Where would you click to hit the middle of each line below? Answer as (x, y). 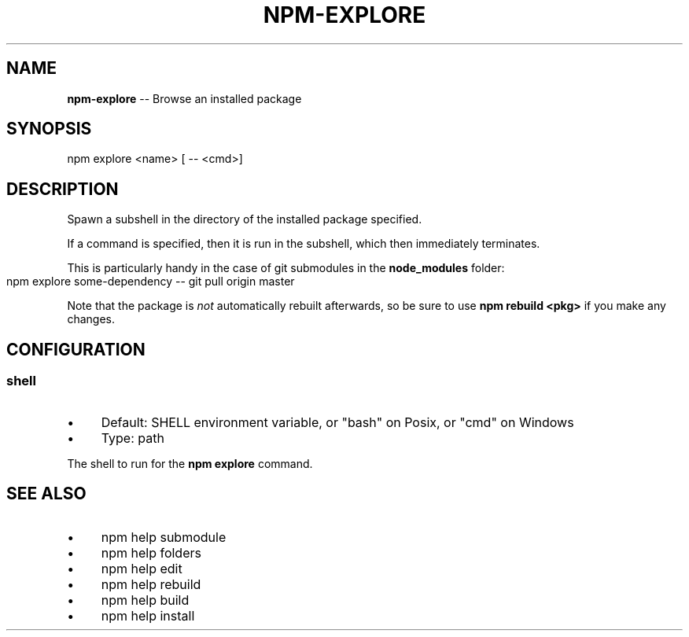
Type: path (133, 438)
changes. (91, 319)
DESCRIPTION (63, 189)
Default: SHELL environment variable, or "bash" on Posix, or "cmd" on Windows (337, 422)
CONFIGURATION (76, 349)
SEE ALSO (46, 493)
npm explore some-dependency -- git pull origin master (151, 282)
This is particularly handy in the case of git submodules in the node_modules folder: (286, 268)
